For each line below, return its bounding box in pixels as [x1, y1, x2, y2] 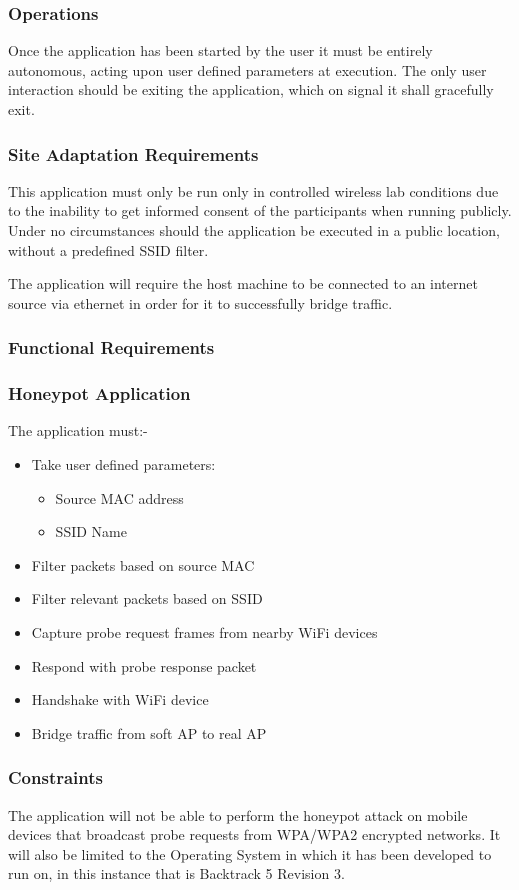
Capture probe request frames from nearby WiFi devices [31, 622, 378, 642]
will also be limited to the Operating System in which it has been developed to [8, 843, 492, 864]
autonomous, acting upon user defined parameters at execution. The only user [8, 59, 487, 80]
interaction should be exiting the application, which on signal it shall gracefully [8, 79, 494, 100]
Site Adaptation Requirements [8, 141, 259, 166]
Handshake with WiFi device [31, 689, 209, 710]
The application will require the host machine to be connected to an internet [8, 273, 478, 294]
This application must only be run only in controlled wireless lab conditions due [8, 180, 499, 201]
